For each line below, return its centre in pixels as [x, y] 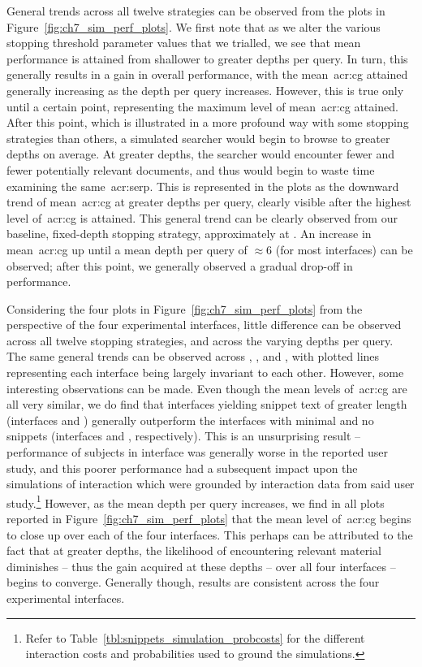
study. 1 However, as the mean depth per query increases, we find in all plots [196, 501]
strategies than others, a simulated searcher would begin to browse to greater [198, 138]
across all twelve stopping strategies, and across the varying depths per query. [200, 340]
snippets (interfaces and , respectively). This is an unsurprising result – [184, 436]
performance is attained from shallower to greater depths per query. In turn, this [207, 58]
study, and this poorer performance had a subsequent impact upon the [182, 468]
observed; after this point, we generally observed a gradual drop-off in [180, 265]
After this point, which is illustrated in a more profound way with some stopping [208, 122]
